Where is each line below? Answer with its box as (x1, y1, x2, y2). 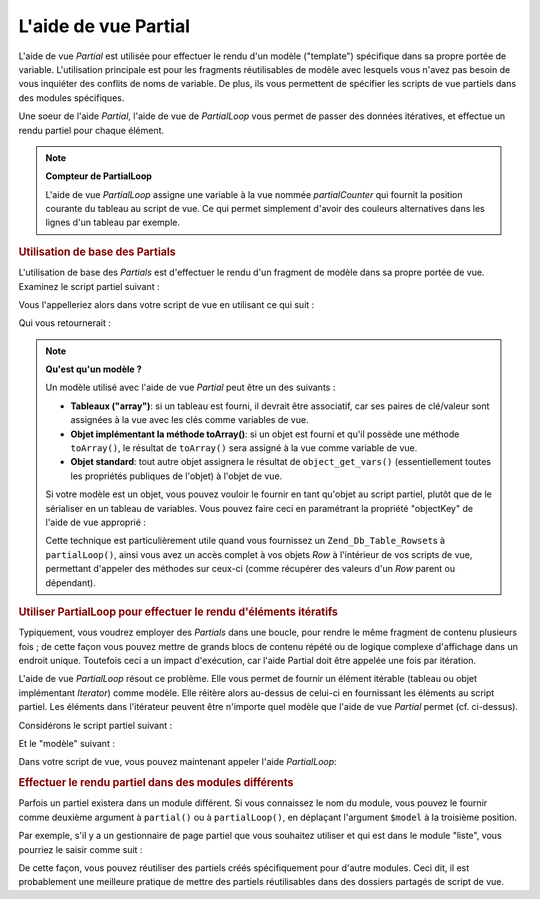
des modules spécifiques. (18, 91, 125, 104)
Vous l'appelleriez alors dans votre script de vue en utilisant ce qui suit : (18, 298, 315, 310)
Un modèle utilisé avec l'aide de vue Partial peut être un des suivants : (45, 381, 336, 394)
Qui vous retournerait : (18, 317, 112, 329)
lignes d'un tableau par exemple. (45, 216, 180, 229)
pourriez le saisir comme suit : (18, 843, 143, 855)
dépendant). (45, 576, 97, 589)
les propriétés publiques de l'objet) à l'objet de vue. (70, 470, 283, 482)
